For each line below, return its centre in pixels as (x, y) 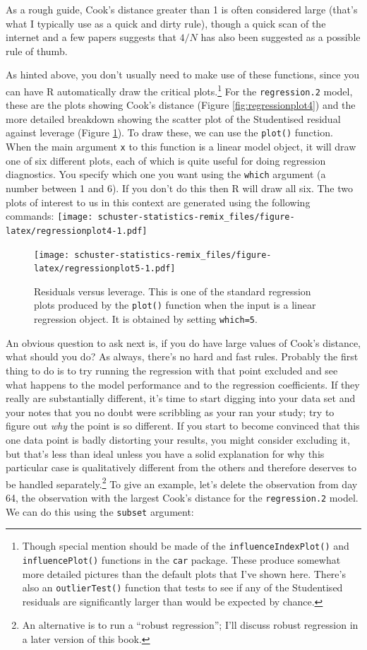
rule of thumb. (37, 51)
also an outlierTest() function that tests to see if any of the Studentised (182, 587)
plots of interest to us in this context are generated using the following (158, 202)
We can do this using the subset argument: (100, 511)
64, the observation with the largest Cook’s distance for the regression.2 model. (182, 497)
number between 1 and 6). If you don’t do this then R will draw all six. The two (179, 188)
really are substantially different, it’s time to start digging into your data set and (181, 398)
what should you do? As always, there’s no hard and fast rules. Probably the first (182, 356)
